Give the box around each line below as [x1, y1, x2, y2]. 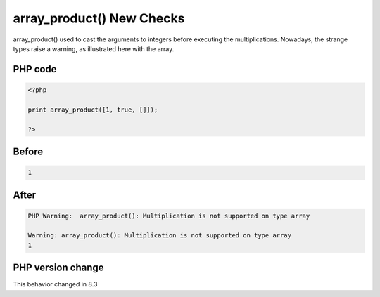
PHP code [13, 63, 57, 75]
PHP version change [13, 262, 105, 274]
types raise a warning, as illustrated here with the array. [13, 44, 175, 53]
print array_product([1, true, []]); [27, 105, 158, 114]
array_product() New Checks [13, 11, 185, 26]
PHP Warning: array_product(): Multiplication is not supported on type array [27, 211, 310, 220]
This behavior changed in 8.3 [13, 280, 98, 289]
